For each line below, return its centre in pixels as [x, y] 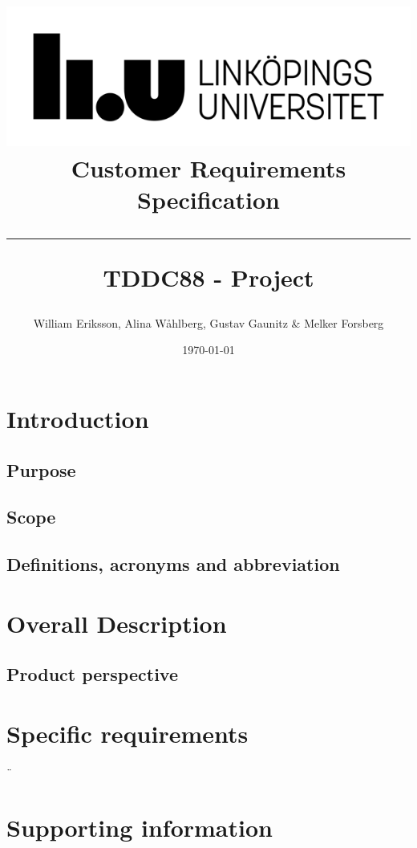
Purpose [41, 469]
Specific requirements [128, 733]
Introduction [78, 418]
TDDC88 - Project [208, 277]
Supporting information [140, 827]
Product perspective [92, 674]
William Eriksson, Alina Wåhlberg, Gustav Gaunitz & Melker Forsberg [208, 322]
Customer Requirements [208, 168]
